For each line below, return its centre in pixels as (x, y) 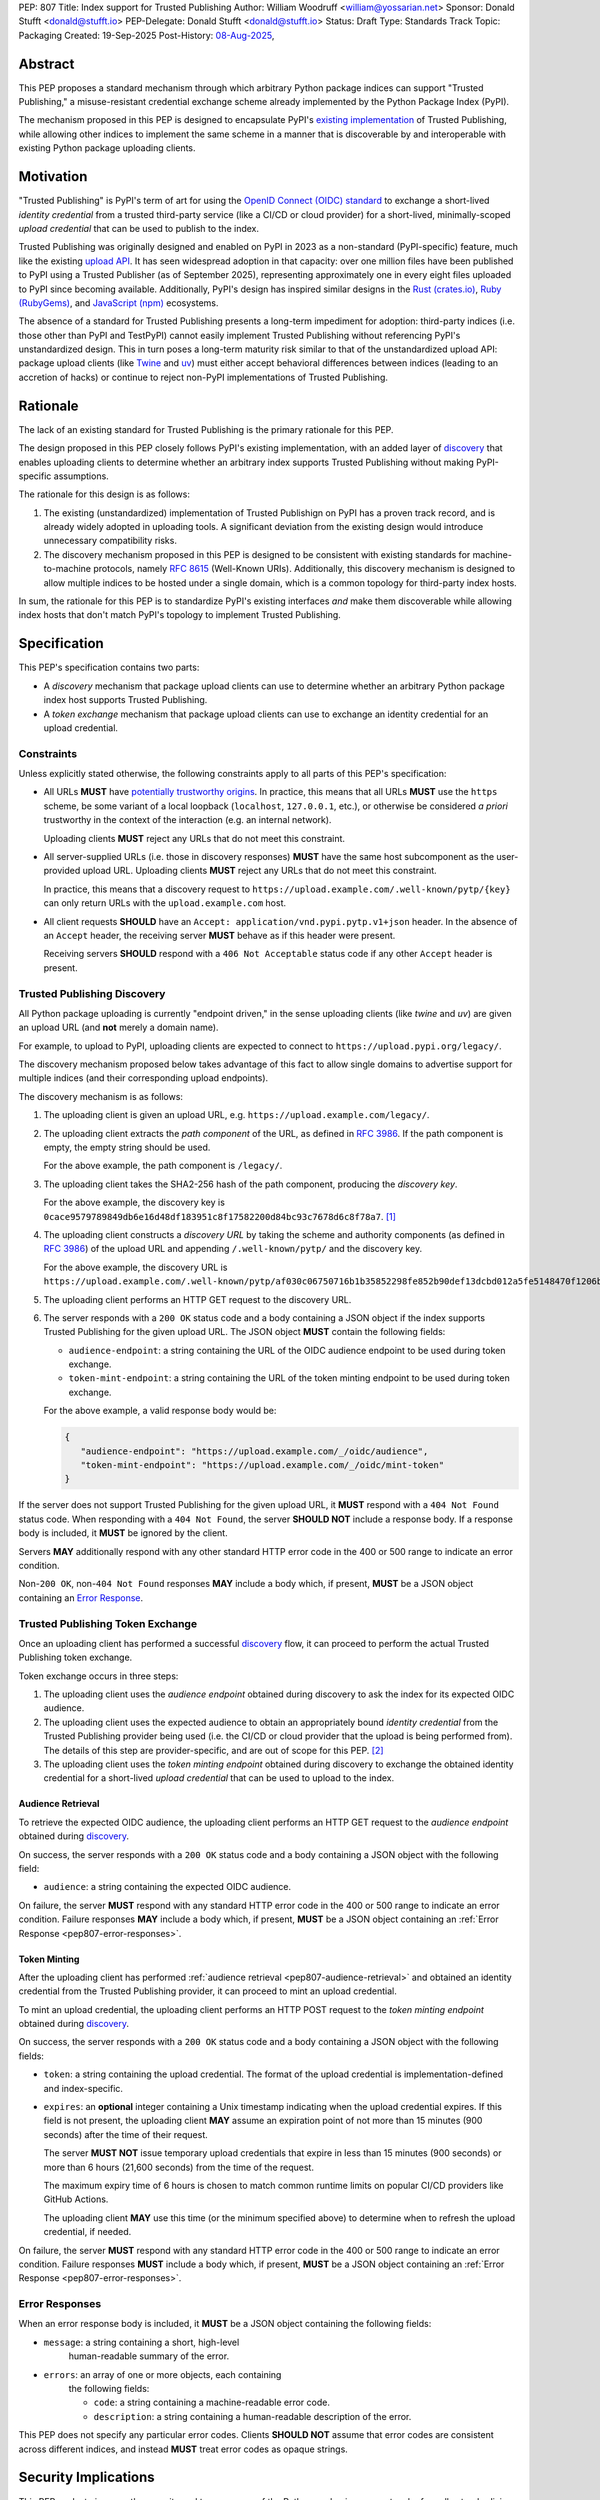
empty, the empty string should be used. (127, 1147)
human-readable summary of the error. (149, 2356)
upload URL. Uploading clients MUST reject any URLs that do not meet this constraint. (259, 871)
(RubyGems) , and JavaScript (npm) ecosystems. (118, 302)
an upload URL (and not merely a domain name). (118, 1027)
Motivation (53, 176)
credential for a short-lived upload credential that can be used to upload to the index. (219, 1778)
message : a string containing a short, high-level (141, 2342)
